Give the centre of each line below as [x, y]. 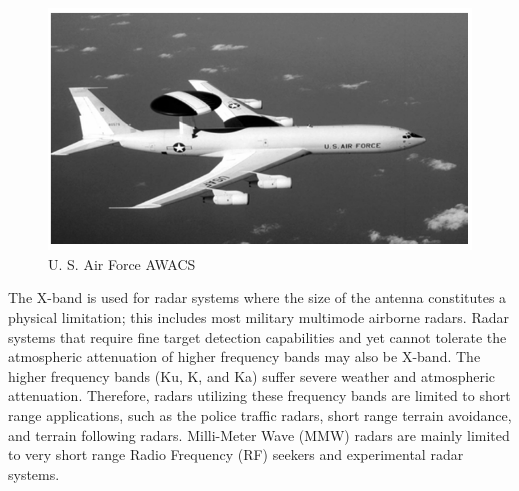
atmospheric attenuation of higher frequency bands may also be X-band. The [244, 356]
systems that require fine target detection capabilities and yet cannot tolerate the [257, 336]
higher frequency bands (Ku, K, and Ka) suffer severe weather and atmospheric [252, 375]
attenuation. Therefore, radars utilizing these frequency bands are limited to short [259, 395]
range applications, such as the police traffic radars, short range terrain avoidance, [260, 415]
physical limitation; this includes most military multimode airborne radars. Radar [258, 317]
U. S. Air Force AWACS [122, 263]
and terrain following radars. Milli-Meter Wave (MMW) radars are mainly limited [259, 434]
